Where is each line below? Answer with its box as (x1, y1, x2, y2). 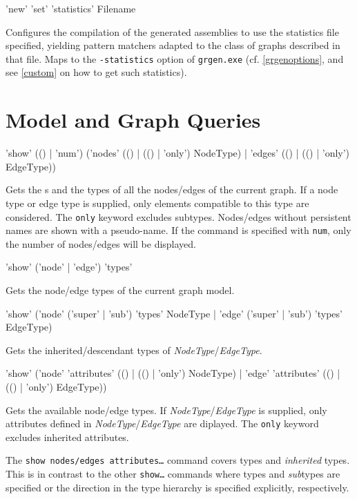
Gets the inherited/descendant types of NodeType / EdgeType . (6, 342, 262, 357)
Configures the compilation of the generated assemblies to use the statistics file (6, 24, 339, 39)
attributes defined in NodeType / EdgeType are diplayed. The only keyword (6, 416, 319, 431)
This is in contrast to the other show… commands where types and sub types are (6, 467, 340, 481)
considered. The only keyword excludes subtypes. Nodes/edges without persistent (6, 209, 351, 224)
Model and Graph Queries (6, 106, 261, 134)
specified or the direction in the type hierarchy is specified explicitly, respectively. (6, 480, 349, 494)
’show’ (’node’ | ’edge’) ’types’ (6, 260, 133, 274)
